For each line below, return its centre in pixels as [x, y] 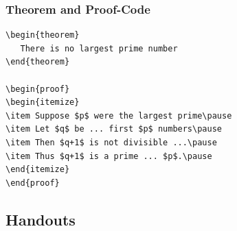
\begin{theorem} [43, 35]
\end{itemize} [38, 170]
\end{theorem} [38, 62]
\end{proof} [33, 183]
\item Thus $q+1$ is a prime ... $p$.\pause [109, 156]
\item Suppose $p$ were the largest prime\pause [119, 115]
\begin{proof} [38, 89]
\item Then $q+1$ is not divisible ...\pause [111, 142]
